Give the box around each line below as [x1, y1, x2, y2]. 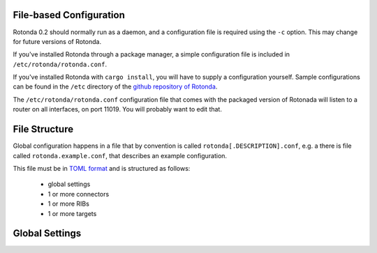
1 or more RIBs [47, 199, 90, 208]
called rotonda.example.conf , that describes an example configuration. [13, 151, 227, 160]
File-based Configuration [13, 9, 125, 21]
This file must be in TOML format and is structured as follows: [13, 164, 191, 172]
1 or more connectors [47, 190, 110, 198]
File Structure [13, 123, 73, 135]
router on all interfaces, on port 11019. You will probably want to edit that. [13, 105, 223, 114]
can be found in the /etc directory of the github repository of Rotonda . [13, 82, 218, 91]
